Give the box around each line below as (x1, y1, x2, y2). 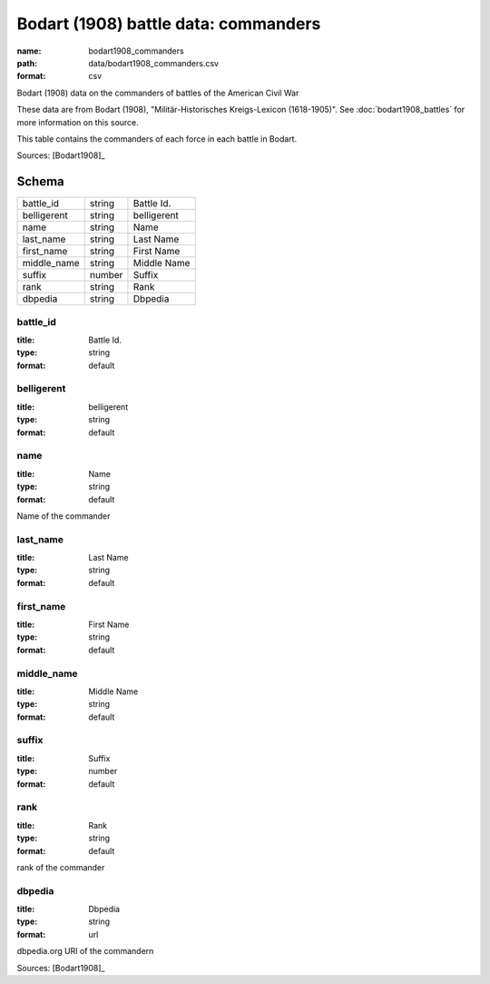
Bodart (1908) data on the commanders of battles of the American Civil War (16, 87, 299, 98)
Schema (16, 174, 65, 190)
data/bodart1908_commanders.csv (88, 57, 220, 68)
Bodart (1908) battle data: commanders (16, 14, 321, 34)
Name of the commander (16, 510, 111, 522)
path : (16, 57, 38, 68)
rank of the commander (16, 861, 105, 872)
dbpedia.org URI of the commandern (16, 946, 154, 957)
